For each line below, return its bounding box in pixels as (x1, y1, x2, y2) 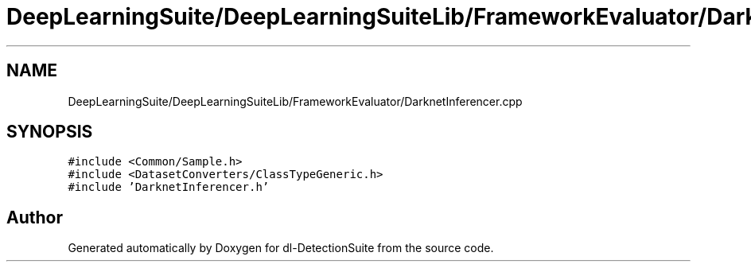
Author (6, 207, 63, 227)
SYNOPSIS (6, 122, 93, 142)
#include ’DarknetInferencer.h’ (68, 181, 270, 194)
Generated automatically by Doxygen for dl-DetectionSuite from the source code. (68, 241, 494, 255)
